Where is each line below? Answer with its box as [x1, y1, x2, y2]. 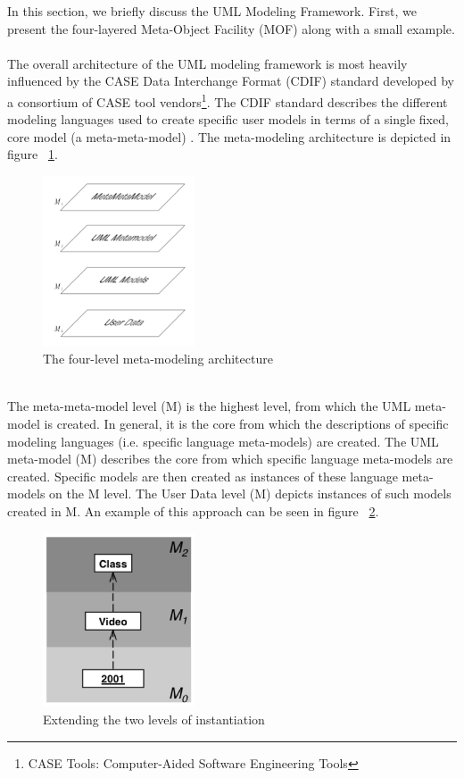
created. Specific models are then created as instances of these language [7, 466, 398, 485]
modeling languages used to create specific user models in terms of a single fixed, [7, 110, 449, 129]
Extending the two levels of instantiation [43, 710, 265, 729]
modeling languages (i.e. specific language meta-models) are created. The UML [7, 431, 439, 450]
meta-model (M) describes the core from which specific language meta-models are [7, 449, 453, 468]
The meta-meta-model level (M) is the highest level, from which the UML [7, 397, 411, 415]
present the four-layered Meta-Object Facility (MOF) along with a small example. [7, 19, 455, 38]
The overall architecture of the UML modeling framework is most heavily [7, 54, 408, 72]
